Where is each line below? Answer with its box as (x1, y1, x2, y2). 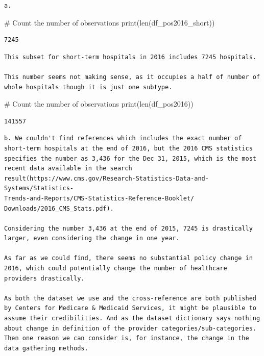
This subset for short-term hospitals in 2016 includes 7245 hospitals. (4, 53, 256, 61)
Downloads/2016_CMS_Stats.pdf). (4, 205, 114, 212)
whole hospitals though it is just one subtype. (4, 83, 173, 91)
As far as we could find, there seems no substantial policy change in (4, 255, 253, 262)
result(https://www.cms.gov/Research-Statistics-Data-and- (4, 174, 209, 182)
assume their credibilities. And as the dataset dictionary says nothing (4, 315, 260, 322)
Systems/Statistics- (4, 185, 74, 192)
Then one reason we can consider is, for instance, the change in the (4, 335, 249, 342)
